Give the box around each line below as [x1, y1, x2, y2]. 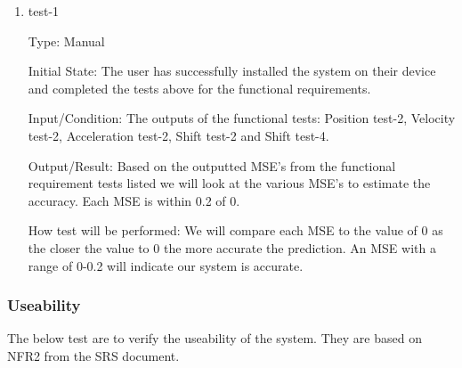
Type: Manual [28, 31, 105, 50]
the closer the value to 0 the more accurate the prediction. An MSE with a [28, 238, 436, 257]
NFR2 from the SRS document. [7, 346, 180, 364]
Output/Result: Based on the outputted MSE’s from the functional [28, 156, 396, 175]
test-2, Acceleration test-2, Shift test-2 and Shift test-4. [28, 126, 329, 144]
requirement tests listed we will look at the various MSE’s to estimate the [28, 174, 431, 192]
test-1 [28, 2, 60, 20]
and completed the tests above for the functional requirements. [28, 78, 371, 97]
